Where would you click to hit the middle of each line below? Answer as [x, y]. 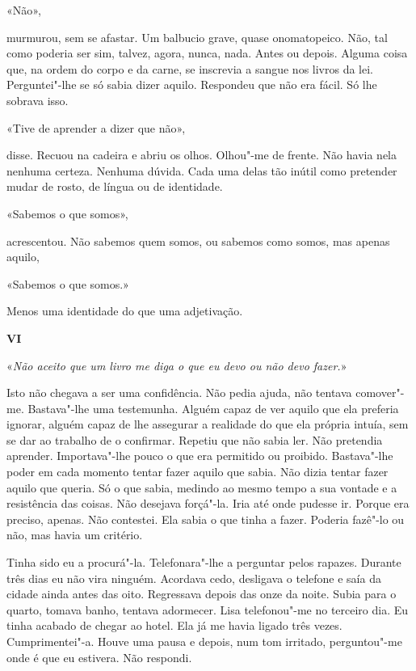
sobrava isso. [38, 100]
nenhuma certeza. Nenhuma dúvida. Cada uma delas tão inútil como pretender [202, 170]
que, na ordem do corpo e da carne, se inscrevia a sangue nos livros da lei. [190, 68]
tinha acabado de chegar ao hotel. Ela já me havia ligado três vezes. [174, 625]
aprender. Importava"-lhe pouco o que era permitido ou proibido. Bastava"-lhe [200, 456]
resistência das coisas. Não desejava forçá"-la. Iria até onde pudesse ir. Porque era [208, 503]
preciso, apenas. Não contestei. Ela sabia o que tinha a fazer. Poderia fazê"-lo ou [206, 519]
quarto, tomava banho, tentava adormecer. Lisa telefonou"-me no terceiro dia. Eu [208, 609]
